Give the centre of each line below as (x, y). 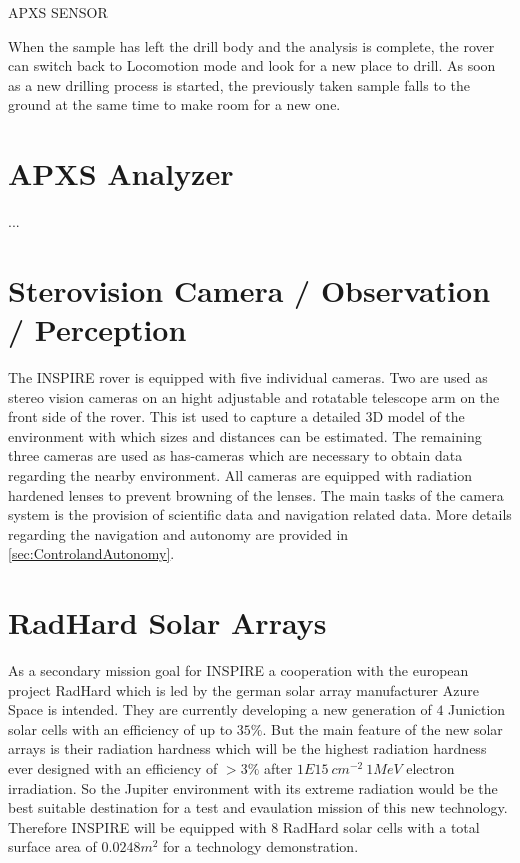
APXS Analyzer (121, 173)
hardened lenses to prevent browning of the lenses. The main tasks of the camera (256, 494)
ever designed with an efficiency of (113, 768)
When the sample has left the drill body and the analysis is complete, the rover (251, 45)
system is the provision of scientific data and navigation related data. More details (260, 514)
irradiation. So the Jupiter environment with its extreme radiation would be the (253, 787)
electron (430, 768)
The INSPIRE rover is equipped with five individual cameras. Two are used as (248, 377)
